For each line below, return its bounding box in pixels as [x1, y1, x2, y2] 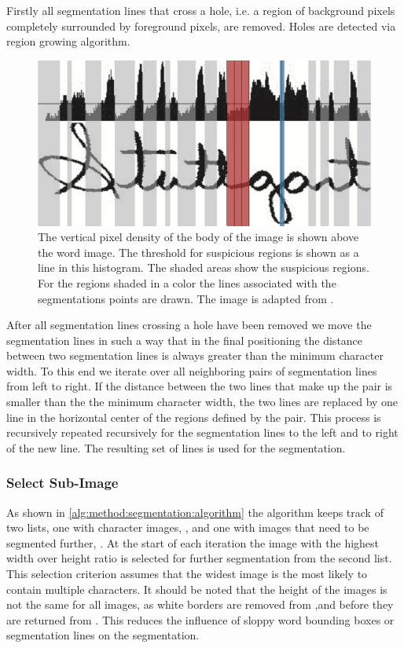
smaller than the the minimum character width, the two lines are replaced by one [6, 394, 398, 410]
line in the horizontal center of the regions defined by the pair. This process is [6, 408, 381, 425]
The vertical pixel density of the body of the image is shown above [38, 229, 359, 245]
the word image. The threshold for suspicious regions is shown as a [38, 243, 359, 260]
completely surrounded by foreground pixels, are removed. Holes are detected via [6, 17, 396, 34]
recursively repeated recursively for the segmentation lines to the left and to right [6, 424, 398, 441]
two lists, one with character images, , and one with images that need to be [6, 519, 369, 536]
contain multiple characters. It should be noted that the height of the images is [6, 580, 387, 597]
